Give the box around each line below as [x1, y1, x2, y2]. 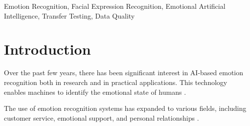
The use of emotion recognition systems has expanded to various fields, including [4, 103, 247, 113]
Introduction [4, 39, 91, 59]
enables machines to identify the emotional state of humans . [4, 86, 186, 97]
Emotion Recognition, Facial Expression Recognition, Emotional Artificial [4, 1, 226, 11]
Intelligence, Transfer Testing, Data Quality [4, 10, 135, 21]
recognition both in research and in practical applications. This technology [4, 77, 227, 87]
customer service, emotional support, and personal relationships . [4, 112, 199, 123]
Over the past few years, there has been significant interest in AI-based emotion [4, 67, 244, 78]
